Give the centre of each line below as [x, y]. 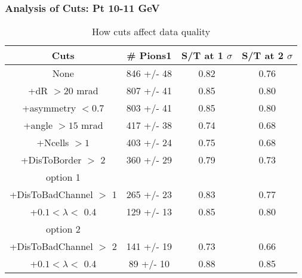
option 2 [63, 229]
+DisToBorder [51, 160]
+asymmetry [49, 108]
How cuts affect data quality [151, 32]
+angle [38, 125]
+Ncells [53, 143]
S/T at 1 [202, 55]
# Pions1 [149, 55]
